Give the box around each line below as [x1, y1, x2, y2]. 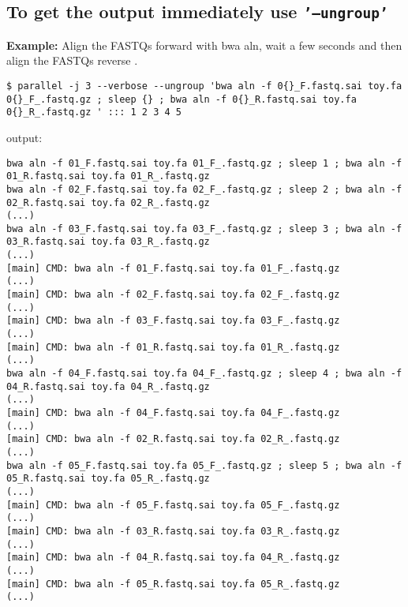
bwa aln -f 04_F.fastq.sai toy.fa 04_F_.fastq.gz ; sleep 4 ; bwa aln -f [6, 368, 402, 380]
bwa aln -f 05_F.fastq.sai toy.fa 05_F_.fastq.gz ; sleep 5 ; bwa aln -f [6, 459, 402, 471]
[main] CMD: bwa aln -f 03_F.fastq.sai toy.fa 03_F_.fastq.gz [6, 315, 340, 327]
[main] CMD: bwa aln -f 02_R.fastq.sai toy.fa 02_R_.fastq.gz [6, 433, 340, 445]
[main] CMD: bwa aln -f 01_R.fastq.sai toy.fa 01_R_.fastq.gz [6, 341, 340, 353]
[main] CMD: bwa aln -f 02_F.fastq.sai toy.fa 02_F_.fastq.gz [6, 289, 340, 301]
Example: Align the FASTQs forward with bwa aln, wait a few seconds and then [6, 36, 402, 53]
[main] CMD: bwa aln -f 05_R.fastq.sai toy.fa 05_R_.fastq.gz [6, 578, 340, 590]
